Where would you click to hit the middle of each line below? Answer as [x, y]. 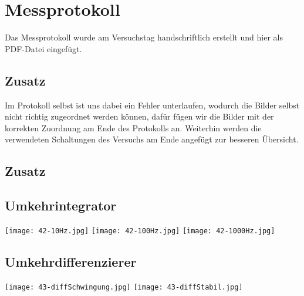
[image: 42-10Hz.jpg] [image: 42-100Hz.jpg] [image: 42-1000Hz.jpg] [140, 231]
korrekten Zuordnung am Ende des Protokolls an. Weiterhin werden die [133, 127]
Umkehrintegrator [61, 205]
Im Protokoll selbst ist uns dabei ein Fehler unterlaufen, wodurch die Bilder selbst [152, 105]
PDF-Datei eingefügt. [43, 48]
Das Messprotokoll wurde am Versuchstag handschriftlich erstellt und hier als [144, 37]
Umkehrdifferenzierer [71, 261]
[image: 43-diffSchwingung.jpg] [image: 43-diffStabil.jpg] [124, 287]
